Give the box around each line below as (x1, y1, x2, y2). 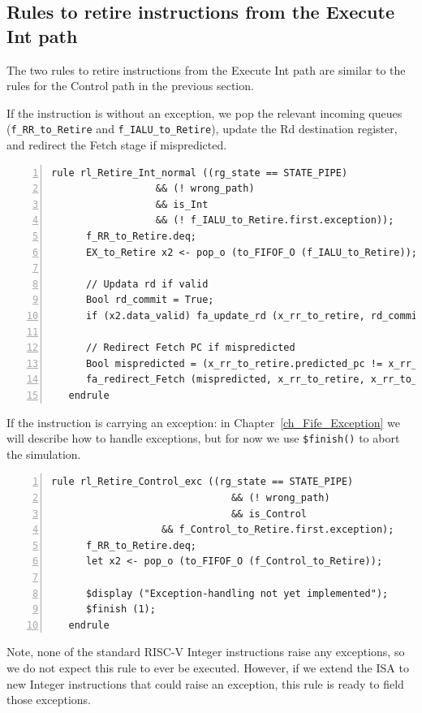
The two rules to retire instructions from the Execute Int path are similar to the (6, 61, 406, 78)
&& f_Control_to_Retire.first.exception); (161, 524, 394, 536)
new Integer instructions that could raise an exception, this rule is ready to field (6, 675, 404, 692)
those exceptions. (6, 691, 91, 708)
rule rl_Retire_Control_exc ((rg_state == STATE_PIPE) (51, 476, 354, 488)
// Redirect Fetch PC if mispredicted (85, 342, 295, 354)
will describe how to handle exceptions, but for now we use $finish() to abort (6, 430, 400, 447)
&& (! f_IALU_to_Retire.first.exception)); (155, 214, 394, 227)
